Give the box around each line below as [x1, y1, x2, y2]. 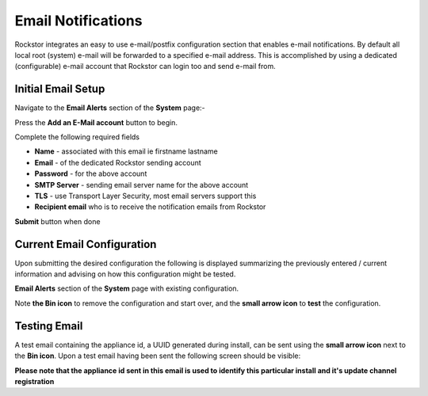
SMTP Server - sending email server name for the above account [34, 180, 249, 189]
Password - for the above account [34, 169, 147, 178]
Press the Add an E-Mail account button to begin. [14, 117, 178, 127]
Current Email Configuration [14, 238, 157, 251]
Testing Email [14, 319, 83, 333]
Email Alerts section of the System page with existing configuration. [14, 284, 239, 293]
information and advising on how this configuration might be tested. [14, 269, 236, 279]
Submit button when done [14, 216, 101, 226]
